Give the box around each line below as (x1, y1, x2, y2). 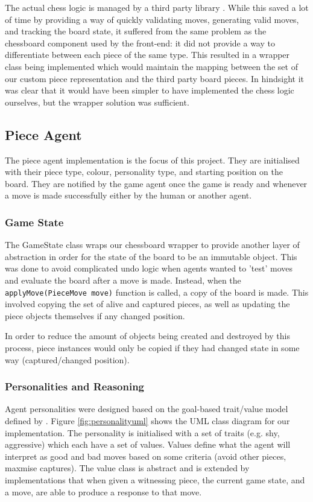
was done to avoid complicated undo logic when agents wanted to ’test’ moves (5, 262, 293, 275)
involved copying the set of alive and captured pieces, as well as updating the (5, 297, 290, 310)
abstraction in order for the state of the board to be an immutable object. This (5, 250, 297, 262)
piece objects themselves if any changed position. (5, 309, 185, 322)
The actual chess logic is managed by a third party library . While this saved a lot (5, 1, 309, 13)
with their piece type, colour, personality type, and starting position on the (5, 165, 283, 178)
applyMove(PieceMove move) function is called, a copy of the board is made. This (5, 285, 309, 298)
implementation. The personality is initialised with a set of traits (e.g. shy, (5, 426, 280, 439)
